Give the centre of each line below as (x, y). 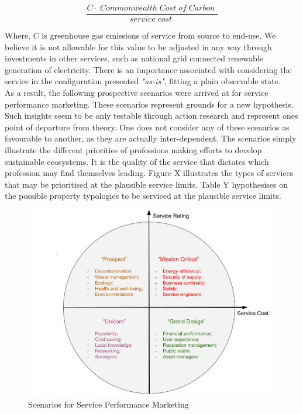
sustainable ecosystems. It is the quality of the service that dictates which (137, 161)
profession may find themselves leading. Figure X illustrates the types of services (149, 173)
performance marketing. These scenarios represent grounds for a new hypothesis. (149, 104)
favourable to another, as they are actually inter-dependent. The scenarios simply (151, 138)
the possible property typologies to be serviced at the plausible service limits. (143, 196)
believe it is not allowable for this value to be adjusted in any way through (138, 46)
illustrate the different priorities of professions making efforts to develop (133, 150)
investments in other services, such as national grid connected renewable (134, 58)
